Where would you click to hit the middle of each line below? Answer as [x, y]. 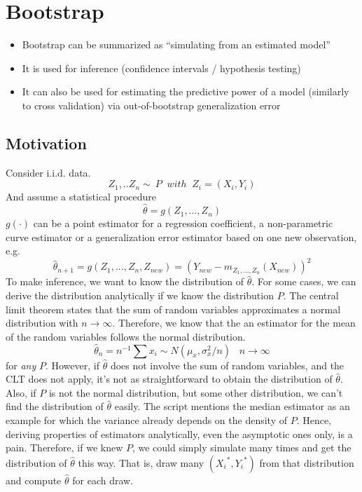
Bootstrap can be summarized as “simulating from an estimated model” [176, 45]
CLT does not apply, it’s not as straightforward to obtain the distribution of [169, 379]
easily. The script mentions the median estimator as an [232, 406]
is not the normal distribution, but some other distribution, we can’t [196, 392]
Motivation [46, 143]
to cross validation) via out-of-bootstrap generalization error [151, 105]
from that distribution [307, 462]
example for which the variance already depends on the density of [146, 419]
